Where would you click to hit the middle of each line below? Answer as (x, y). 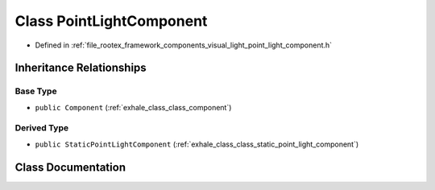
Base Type (36, 91)
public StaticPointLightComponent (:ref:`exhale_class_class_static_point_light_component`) (197, 144)
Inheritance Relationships (81, 68)
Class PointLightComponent (111, 21)
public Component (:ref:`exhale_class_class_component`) (133, 107)
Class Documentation (70, 167)
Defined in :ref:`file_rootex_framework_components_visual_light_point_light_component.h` (184, 45)
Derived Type (41, 128)
